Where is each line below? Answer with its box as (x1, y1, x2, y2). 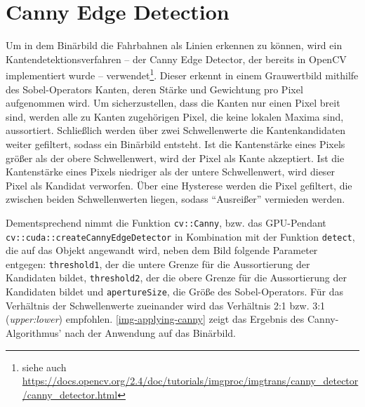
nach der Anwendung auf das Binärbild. (65, 325, 236, 340)
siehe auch (22, 359, 67, 374)
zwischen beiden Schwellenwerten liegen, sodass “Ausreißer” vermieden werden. (6, 192, 345, 206)
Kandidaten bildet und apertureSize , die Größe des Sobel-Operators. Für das (6, 284, 344, 299)
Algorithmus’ (6, 325, 62, 340)
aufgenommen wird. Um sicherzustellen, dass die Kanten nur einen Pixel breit (6, 95, 340, 110)
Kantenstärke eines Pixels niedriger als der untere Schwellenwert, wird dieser (6, 164, 336, 179)
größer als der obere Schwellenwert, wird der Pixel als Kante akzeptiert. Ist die (6, 150, 345, 165)
